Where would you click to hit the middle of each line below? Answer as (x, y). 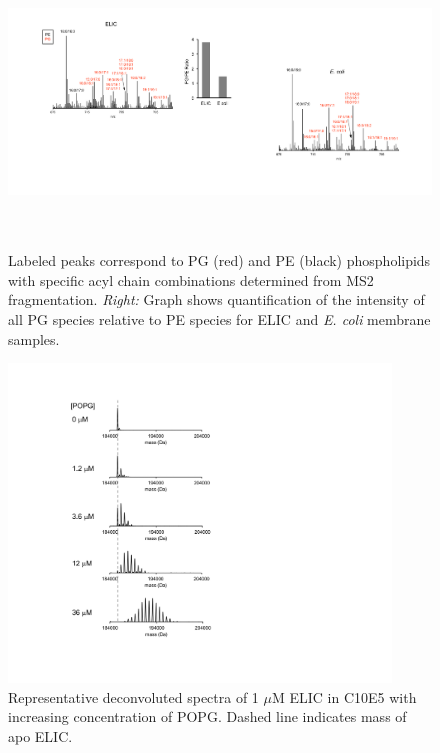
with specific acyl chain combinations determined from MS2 (191, 279)
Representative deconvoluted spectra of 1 (133, 696)
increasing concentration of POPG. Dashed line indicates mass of (207, 716)
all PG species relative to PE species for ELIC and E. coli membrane (219, 319)
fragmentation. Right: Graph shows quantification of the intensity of (216, 299)
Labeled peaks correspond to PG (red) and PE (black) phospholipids (219, 260)
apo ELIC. (40, 735)
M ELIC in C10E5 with (344, 696)
